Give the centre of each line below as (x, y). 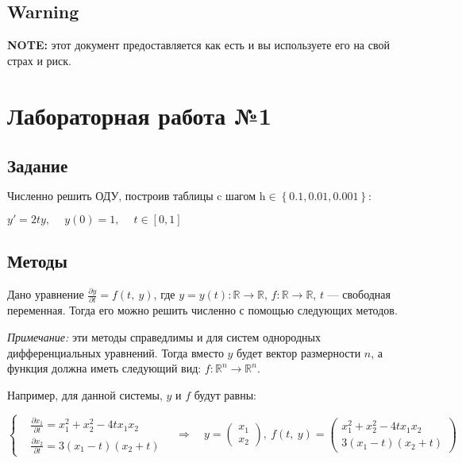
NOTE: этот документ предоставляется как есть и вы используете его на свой (198, 45)
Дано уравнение (46, 294)
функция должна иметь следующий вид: (104, 368)
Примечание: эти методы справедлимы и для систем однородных (164, 337)
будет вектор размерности (299, 352)
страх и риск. (39, 60)
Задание (38, 166)
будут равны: (225, 394)
